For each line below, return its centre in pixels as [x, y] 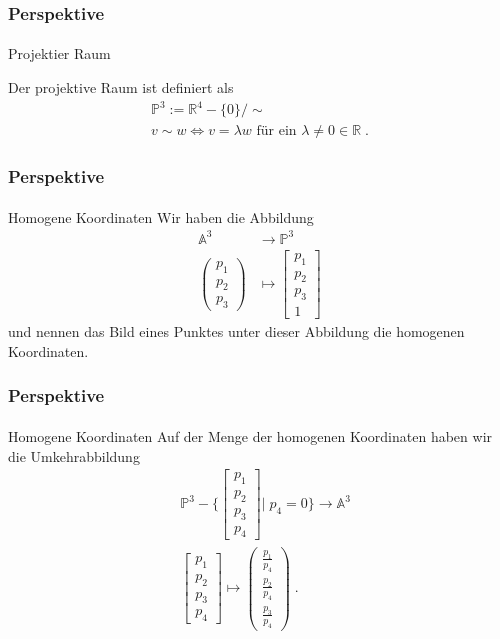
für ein [276, 131]
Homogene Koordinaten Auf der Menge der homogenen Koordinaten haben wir [250, 435]
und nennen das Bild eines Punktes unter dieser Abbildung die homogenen [236, 331]
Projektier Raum [59, 53]
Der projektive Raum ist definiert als [121, 87]
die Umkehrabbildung [74, 455]
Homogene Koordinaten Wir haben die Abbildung [161, 216]
